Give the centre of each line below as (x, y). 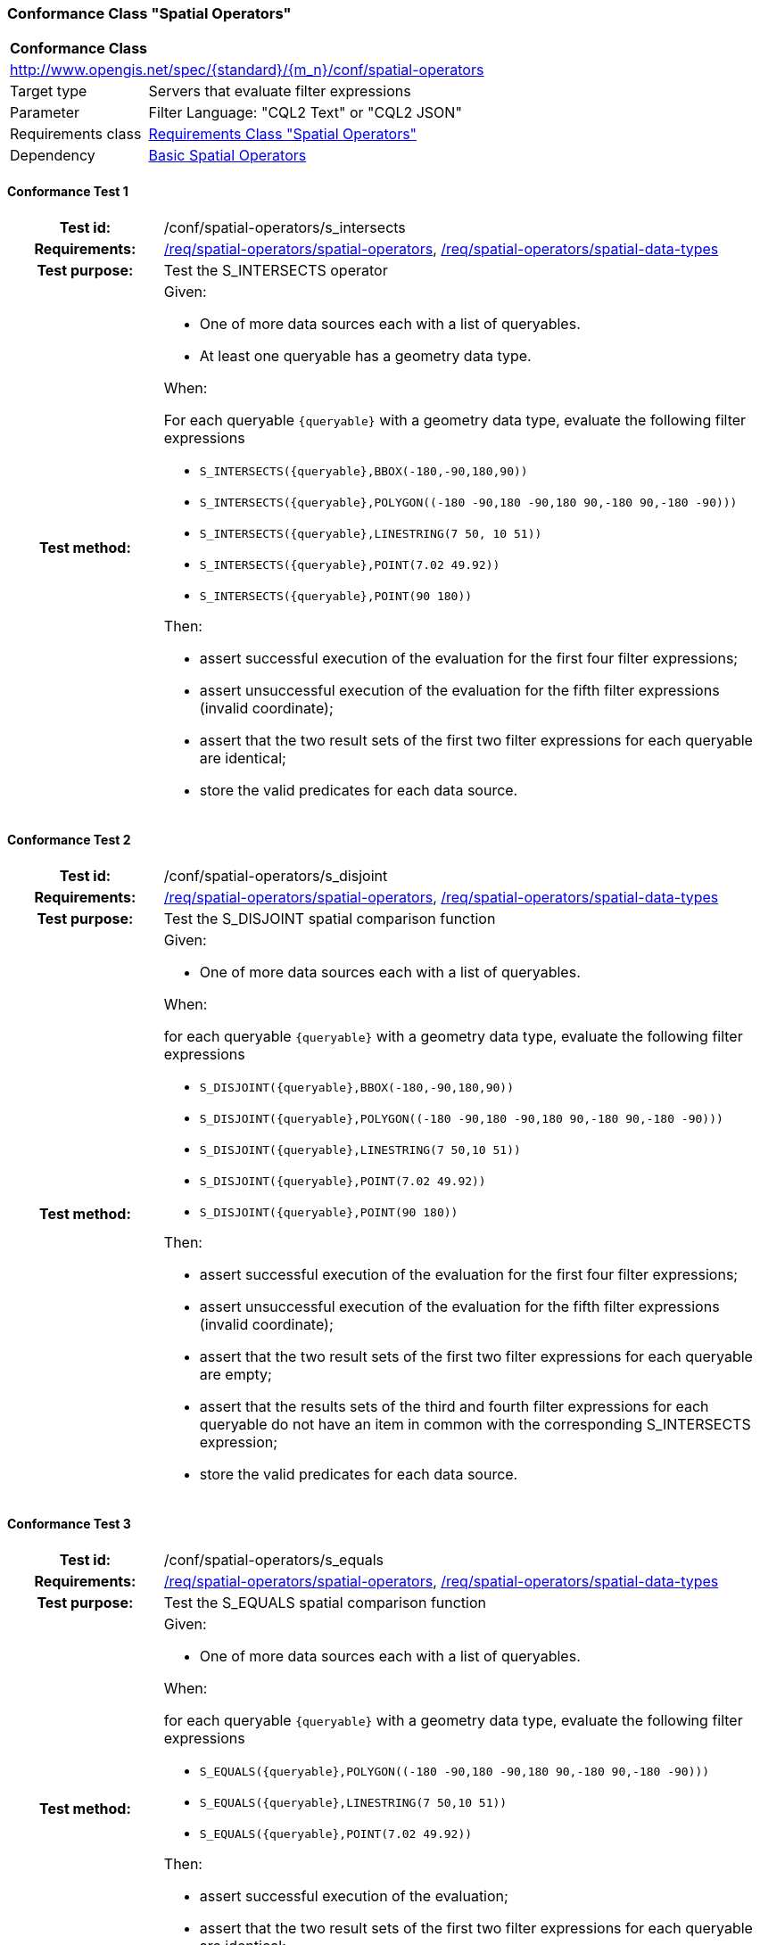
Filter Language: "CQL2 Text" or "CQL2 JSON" (305, 113)
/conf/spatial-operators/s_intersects (285, 227)
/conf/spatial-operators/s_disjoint (276, 875)
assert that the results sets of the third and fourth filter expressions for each (454, 1406)
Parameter (45, 113)
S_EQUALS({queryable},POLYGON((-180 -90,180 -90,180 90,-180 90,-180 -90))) (454, 1772)
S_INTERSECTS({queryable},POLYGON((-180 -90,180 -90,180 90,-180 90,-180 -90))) (468, 502)
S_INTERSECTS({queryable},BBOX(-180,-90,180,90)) (363, 471)
